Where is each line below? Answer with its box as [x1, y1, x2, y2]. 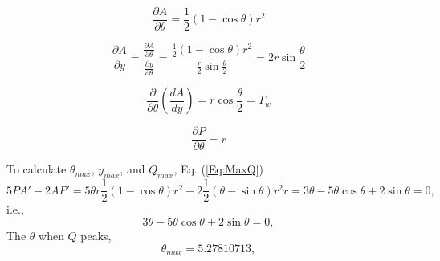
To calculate [6, 161, 67, 177]
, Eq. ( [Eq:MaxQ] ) [173, 161, 264, 177]
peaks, [80, 226, 112, 243]
